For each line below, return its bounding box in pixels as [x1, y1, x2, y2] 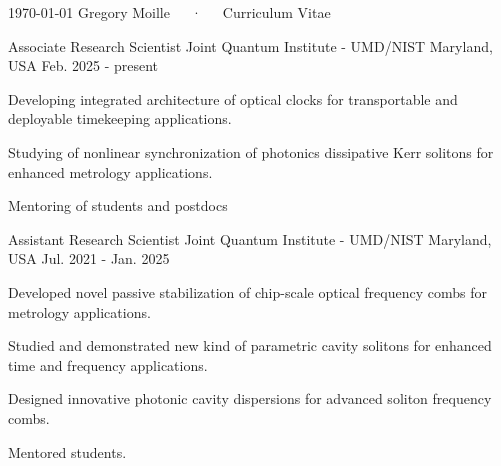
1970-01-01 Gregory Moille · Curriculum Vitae [8, 2, 331, 22]
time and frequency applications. [8, 354, 208, 375]
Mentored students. [8, 441, 127, 462]
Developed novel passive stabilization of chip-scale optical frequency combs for [8, 281, 487, 302]
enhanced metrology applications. [8, 161, 213, 182]
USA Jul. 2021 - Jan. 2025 [8, 248, 170, 269]
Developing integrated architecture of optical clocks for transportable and [8, 88, 458, 109]
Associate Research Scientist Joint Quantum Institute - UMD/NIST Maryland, [8, 35, 493, 56]
